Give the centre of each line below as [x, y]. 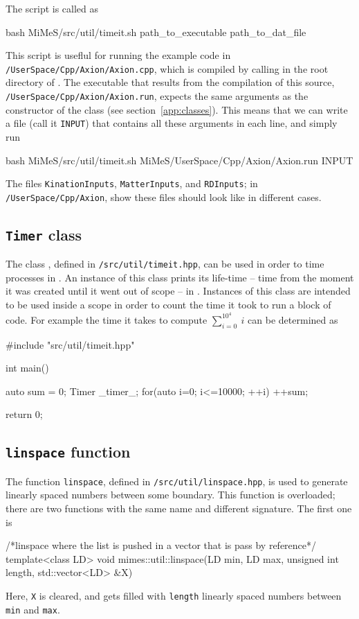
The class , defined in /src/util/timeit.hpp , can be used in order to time [165, 264]
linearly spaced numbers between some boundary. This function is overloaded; [171, 495]
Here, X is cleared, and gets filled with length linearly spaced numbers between [174, 595]
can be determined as [293, 319]
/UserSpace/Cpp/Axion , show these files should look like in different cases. [164, 197]
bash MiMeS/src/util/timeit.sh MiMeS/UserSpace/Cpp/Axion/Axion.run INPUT [179, 160]
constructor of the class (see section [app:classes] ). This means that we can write [177, 109]
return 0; [24, 414]
